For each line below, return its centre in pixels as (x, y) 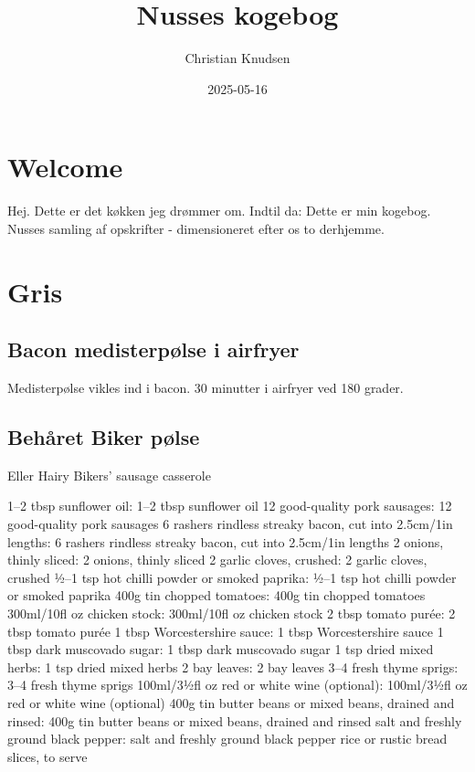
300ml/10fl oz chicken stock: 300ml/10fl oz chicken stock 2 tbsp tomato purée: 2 (232, 613)
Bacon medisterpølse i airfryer (153, 349)
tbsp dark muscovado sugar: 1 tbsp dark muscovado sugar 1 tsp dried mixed (221, 649)
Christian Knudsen (237, 58)
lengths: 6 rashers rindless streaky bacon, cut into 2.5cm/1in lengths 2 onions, (226, 541)
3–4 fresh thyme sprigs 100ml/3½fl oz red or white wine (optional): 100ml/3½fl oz (237, 685)
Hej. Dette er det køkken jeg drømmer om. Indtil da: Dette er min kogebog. (219, 211)
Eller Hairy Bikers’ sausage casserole (109, 475)
